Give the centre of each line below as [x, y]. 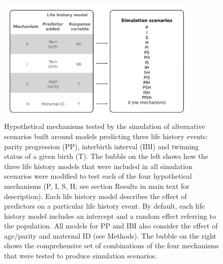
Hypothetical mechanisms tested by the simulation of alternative [105, 126]
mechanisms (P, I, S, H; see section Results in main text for [97, 186]
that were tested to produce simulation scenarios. [81, 256]
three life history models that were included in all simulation [98, 166]
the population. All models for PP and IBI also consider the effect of [111, 226]
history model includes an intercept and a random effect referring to [110, 216]
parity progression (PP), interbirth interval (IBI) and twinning [102, 146]
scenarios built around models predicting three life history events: [106, 136]
